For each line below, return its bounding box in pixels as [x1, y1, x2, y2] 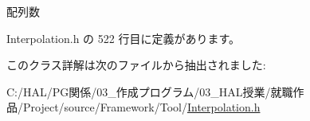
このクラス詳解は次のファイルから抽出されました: [6, 57, 266, 73]
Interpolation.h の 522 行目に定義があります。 [6, 29, 241, 46]
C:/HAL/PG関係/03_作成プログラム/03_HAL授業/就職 [6, 83, 293, 100]
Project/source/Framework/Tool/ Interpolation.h [22, 99, 261, 115]
